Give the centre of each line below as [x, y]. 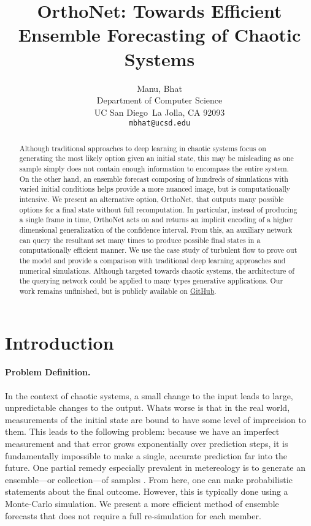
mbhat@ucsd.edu [159, 123]
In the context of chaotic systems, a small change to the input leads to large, [149, 395]
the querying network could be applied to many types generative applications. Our [151, 281]
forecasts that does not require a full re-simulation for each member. [133, 515]
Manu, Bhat [159, 88]
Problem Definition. [48, 372]
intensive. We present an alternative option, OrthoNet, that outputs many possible [152, 199]
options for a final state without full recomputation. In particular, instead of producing [158, 209]
